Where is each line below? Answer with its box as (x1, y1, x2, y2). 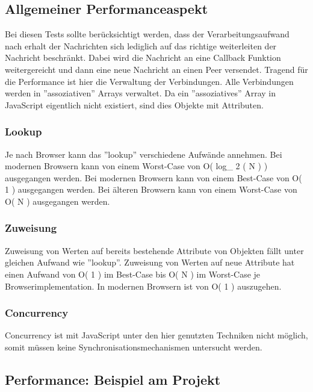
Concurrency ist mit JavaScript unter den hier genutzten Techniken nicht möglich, (5, 329, 308, 341)
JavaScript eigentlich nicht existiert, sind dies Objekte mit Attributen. (5, 98, 264, 111)
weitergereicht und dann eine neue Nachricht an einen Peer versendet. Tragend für (5, 63, 308, 75)
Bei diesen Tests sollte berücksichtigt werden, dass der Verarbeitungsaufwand (5, 28, 290, 40)
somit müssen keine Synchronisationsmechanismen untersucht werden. (5, 340, 262, 353)
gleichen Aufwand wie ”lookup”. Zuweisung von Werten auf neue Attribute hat (5, 256, 295, 269)
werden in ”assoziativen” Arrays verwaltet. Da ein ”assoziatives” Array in (5, 87, 276, 99)
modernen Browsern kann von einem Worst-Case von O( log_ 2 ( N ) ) (5, 160, 268, 172)
